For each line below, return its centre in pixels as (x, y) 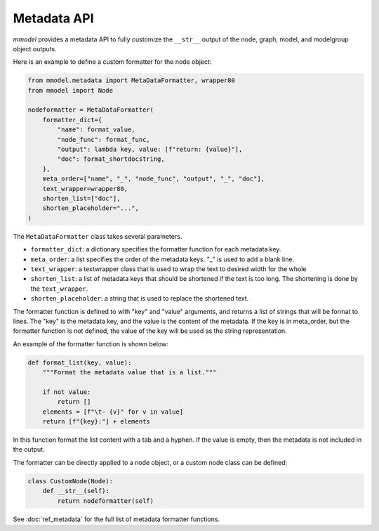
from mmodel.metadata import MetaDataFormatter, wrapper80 (131, 80)
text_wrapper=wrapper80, (85, 189)
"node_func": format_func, (104, 139)
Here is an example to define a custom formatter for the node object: (112, 62)
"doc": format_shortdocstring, (111, 159)
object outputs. (35, 48)
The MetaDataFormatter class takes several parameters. (98, 236)
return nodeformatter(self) (106, 501)
